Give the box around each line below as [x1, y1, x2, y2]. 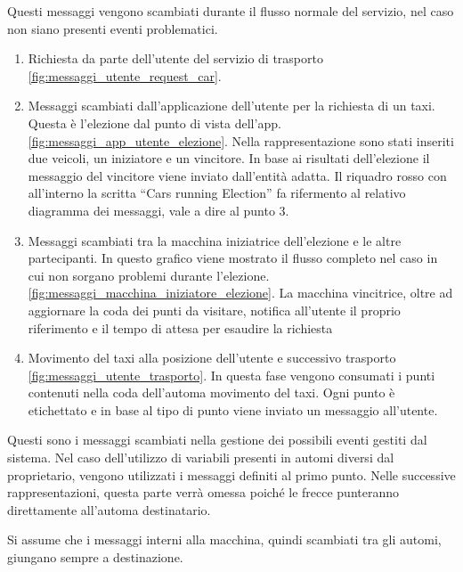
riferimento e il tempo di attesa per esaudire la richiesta [28, 318, 333, 337]
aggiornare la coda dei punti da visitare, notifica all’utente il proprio [28, 300, 401, 319]
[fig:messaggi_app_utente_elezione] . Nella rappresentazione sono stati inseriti [28, 131, 454, 150]
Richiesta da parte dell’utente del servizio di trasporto [28, 49, 323, 68]
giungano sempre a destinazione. [7, 548, 183, 567]
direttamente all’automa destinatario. [7, 500, 211, 519]
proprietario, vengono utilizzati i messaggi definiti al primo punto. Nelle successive [7, 465, 456, 484]
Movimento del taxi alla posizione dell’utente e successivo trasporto [28, 348, 396, 367]
